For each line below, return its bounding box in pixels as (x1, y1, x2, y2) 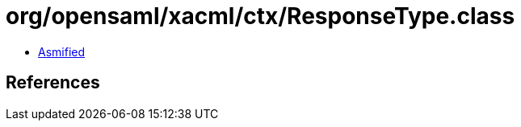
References (6, 72, 100, 93)
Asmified (38, 44, 86, 59)
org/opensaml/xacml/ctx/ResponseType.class (6, 2, 515, 30)
